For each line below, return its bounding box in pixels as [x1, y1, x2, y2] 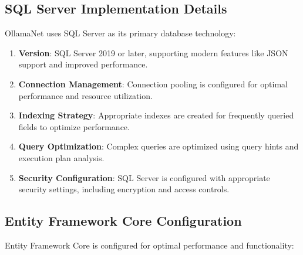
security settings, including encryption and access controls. [18, 183, 230, 195]
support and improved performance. [18, 58, 148, 70]
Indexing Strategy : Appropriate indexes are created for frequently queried [18, 109, 294, 121]
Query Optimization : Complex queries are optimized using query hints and [18, 140, 299, 152]
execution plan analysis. [18, 151, 105, 164]
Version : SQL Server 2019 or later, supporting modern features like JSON [18, 46, 288, 59]
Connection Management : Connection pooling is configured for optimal [18, 77, 288, 90]
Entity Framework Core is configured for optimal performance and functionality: [5, 239, 294, 251]
